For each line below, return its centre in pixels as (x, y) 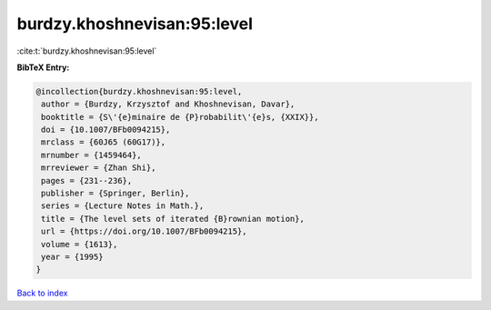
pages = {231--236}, (87, 180)
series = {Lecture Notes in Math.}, (123, 206)
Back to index (42, 293)
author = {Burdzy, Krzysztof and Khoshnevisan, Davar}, (168, 104)
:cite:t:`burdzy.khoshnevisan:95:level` (87, 51)
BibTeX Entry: (43, 67)
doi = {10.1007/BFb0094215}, (106, 130)
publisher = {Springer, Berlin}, (115, 194)
